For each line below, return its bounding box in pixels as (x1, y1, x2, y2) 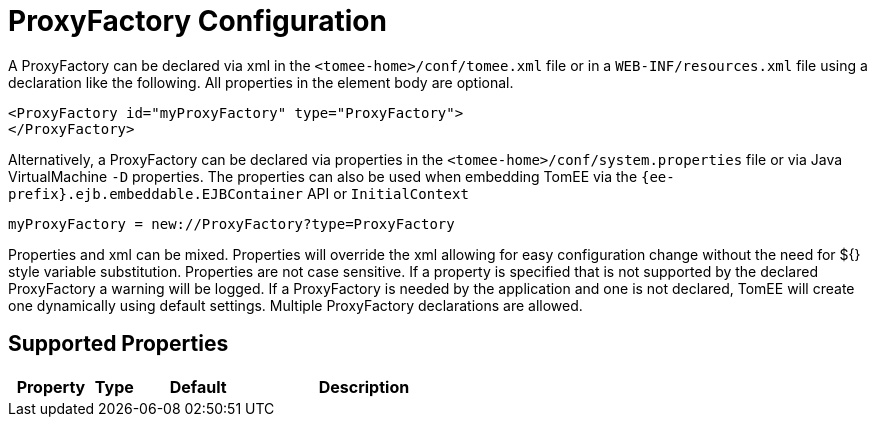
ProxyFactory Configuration (8, 4, 387, 38)
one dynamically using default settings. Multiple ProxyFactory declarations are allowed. (8, 296, 583, 314)
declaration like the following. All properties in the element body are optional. (8, 73, 514, 91)
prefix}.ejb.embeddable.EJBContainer (8, 185, 304, 202)
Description (318, 376, 410, 397)
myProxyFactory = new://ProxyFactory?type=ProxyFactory (8, 215, 455, 232)
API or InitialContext (306, 184, 469, 202)
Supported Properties (8, 331, 229, 357)
